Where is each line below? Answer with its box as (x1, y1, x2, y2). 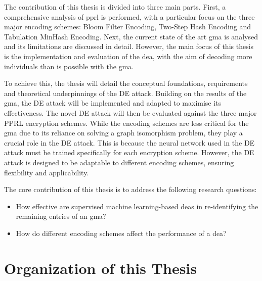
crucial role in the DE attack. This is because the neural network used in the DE (4, 137, 255, 148)
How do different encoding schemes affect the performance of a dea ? (16, 227, 227, 238)
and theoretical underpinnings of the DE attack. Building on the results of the (4, 87, 247, 98)
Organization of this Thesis (4, 257, 197, 278)
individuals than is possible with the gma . (4, 61, 134, 71)
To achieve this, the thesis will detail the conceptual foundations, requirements (4, 78, 248, 88)
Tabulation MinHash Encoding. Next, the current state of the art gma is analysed (4, 31, 258, 41)
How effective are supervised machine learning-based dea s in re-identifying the (16, 201, 258, 211)
